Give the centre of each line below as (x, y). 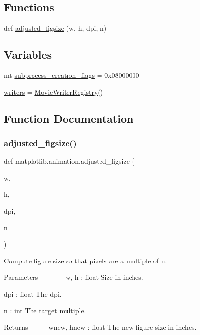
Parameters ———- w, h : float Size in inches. (74, 277)
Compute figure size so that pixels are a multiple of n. (85, 260)
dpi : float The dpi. (33, 293)
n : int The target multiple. (45, 310)
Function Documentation (69, 118)
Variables (28, 55)
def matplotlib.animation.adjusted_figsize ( (69, 161)
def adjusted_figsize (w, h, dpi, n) (55, 28)
